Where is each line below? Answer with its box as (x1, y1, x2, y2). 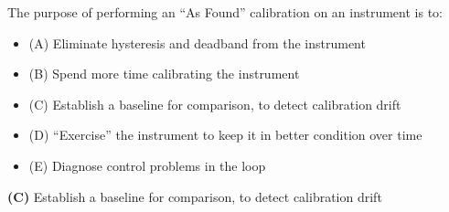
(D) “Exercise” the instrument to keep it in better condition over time (28, 125, 422, 144)
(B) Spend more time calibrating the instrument (28, 64, 300, 83)
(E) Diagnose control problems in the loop (28, 155, 266, 175)
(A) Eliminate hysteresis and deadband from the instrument (28, 33, 366, 52)
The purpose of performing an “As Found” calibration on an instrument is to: (7, 3, 443, 21)
